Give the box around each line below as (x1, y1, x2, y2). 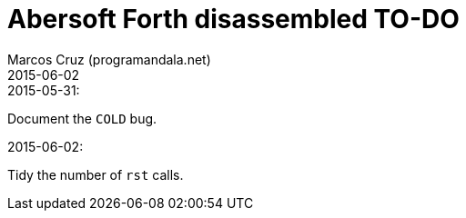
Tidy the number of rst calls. (7, 166, 184, 183)
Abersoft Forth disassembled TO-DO (7, 4, 460, 35)
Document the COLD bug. (7, 110, 157, 126)
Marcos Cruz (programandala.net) (7, 51, 211, 67)
